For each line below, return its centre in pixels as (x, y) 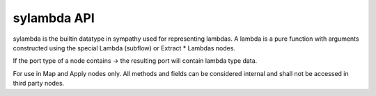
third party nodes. (39, 84)
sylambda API (54, 18)
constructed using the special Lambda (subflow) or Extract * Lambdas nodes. (124, 48)
